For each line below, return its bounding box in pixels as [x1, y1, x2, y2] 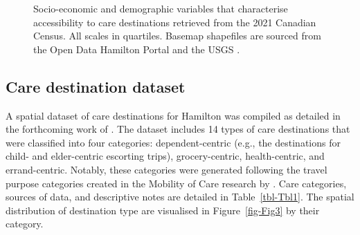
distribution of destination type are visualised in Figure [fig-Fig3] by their [6, 203, 320, 217]
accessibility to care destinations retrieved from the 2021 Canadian [33, 15, 316, 29]
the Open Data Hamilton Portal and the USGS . [33, 41, 240, 56]
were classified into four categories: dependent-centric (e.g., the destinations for [6, 135, 341, 149]
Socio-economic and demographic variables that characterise [33, 1, 288, 15]
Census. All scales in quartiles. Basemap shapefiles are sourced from [33, 28, 321, 43]
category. [6, 216, 44, 231]
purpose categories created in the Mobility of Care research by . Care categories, [6, 176, 347, 190]
